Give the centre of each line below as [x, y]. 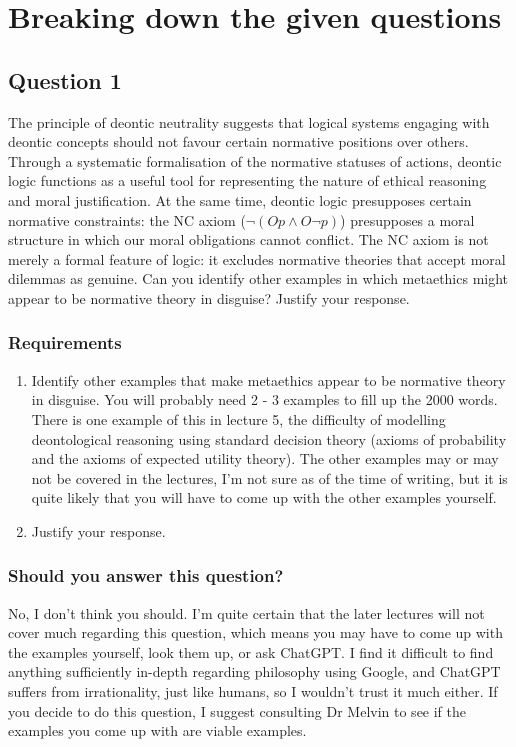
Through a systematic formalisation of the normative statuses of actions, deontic [255, 160]
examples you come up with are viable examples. [157, 730]
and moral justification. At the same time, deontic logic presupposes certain [240, 199]
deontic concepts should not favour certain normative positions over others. [238, 141]
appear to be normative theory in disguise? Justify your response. [209, 297]
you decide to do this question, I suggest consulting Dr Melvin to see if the [237, 710]
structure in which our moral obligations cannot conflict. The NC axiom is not [248, 239]
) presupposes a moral [407, 219]
